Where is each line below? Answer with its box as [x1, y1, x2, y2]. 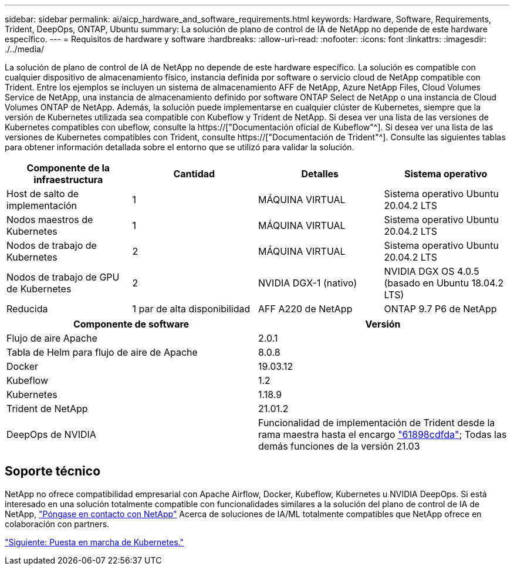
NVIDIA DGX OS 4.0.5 [384, 265, 479, 277]
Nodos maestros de [6, 214, 93, 225]
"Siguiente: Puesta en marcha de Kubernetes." [5, 537, 184, 547]
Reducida [6, 303, 48, 315]
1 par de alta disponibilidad [132, 303, 251, 315]
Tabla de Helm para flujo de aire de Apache [6, 346, 198, 358]
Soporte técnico [5, 464, 101, 479]
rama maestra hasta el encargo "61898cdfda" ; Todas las [258, 429, 507, 440]
